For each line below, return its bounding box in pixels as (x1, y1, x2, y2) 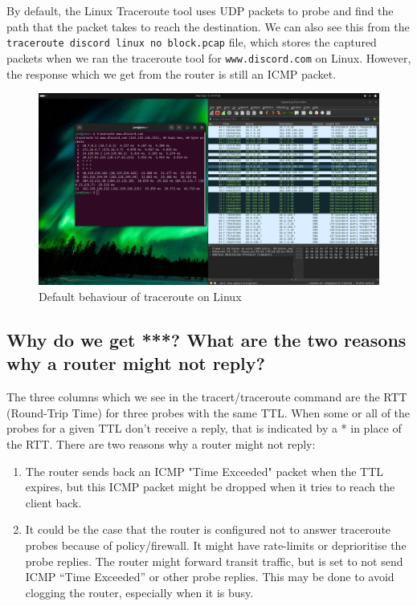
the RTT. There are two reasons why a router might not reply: (6, 435, 316, 452)
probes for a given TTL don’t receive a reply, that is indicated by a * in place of (6, 420, 402, 437)
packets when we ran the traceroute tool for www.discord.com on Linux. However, (6, 49, 411, 66)
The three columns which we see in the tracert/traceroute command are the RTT (6, 388, 407, 405)
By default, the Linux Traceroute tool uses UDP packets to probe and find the (6, 2, 394, 18)
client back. (25, 494, 82, 510)
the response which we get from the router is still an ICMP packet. (6, 65, 337, 82)
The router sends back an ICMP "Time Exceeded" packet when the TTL (25, 462, 384, 479)
